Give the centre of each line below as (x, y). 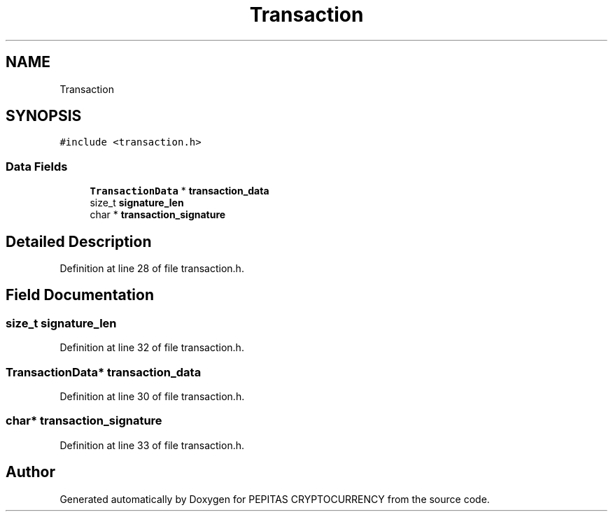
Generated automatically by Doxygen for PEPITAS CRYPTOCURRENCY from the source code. (275, 499)
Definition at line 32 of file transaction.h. (152, 348)
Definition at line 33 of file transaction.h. (152, 445)
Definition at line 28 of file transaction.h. (152, 269)
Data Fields (37, 166)
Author (30, 472)
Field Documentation (80, 295)
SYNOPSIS (44, 116)
